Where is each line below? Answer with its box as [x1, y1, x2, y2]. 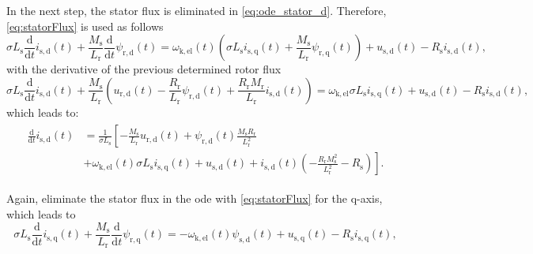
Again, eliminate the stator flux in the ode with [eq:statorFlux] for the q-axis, [6, 190, 383, 207]
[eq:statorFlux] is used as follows [6, 17, 164, 34]
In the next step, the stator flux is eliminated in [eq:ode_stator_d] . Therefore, [6, 2, 387, 18]
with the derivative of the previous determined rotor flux [6, 61, 282, 77]
